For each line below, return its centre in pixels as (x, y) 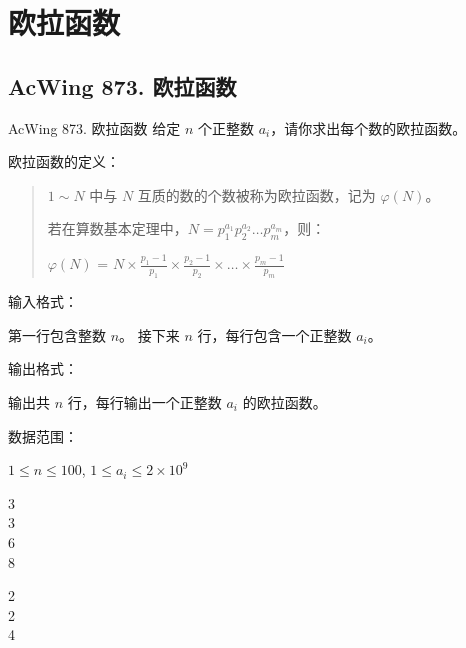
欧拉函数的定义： (64, 161)
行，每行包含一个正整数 (274, 334)
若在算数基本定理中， (117, 228)
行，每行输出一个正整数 (144, 401)
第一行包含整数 (57, 334)
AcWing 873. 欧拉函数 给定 (94, 127)
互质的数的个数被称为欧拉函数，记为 (256, 194)
